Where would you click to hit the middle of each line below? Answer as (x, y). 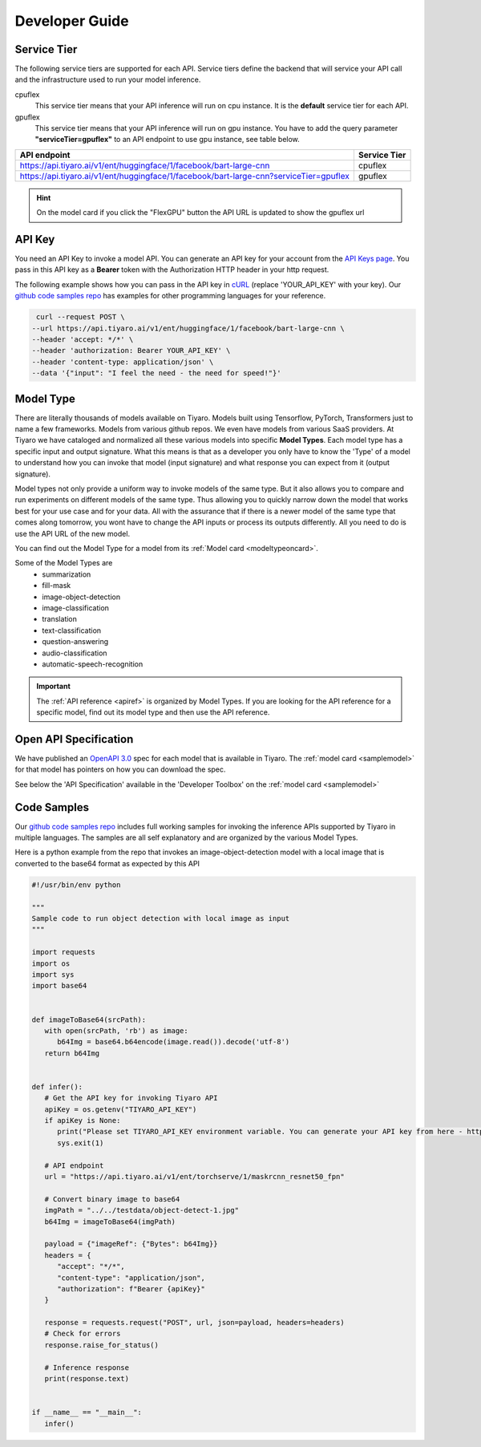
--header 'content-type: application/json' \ (123, 362)
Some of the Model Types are (64, 563)
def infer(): (57, 1086)
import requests (64, 952)
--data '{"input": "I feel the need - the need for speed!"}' (156, 373)
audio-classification (75, 653)
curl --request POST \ (81, 317)
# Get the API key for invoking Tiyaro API (131, 1098)
